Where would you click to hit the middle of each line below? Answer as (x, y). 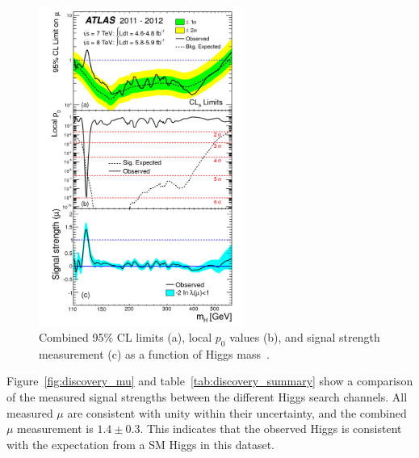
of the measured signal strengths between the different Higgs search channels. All (207, 397)
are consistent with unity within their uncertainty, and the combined (237, 412)
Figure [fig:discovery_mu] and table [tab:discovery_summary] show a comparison (210, 381)
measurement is (55, 429)
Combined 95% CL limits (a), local (126, 337)
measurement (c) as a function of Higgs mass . (154, 353)
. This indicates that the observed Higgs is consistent (271, 429)
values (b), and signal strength (305, 337)
